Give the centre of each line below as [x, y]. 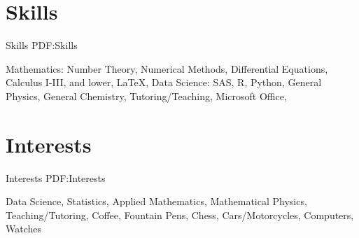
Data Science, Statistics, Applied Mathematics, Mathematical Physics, [156, 201]
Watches [24, 229]
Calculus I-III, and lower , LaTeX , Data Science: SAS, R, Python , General [164, 82]
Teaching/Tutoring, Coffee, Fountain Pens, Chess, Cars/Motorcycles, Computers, [180, 215]
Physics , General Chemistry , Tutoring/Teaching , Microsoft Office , [146, 96]
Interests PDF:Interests [56, 177]
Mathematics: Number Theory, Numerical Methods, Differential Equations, [167, 68]
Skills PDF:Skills [42, 45]
